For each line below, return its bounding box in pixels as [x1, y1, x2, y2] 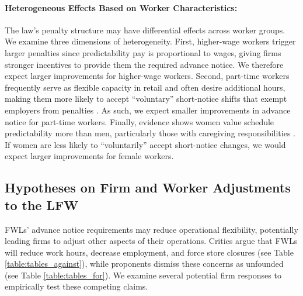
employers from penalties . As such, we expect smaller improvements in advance [5, 104, 291, 116]
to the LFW [5, 195, 79, 214]
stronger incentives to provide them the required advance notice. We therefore [5, 58, 284, 70]
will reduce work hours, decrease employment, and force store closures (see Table [5, 246, 294, 258]
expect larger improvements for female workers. [5, 150, 174, 162]
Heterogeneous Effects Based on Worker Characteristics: [5, 1, 238, 13]
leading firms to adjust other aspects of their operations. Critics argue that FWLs [5, 235, 298, 247]
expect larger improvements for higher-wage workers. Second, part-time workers [5, 70, 290, 82]
